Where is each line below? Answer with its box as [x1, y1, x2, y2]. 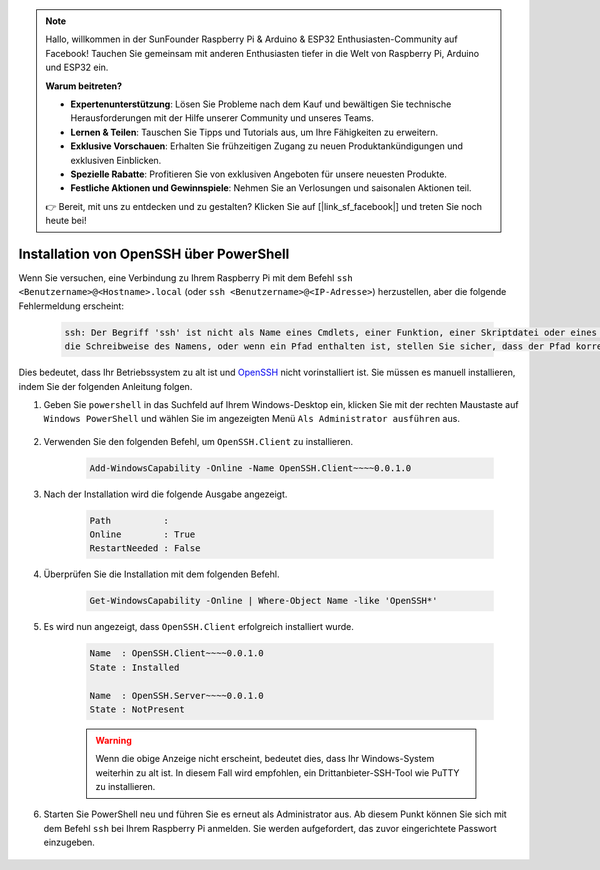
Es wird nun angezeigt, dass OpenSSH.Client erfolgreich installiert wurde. [43, 621, 354, 633]
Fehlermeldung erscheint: [18, 300, 125, 312]
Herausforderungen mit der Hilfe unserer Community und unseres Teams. [70, 112, 374, 124]
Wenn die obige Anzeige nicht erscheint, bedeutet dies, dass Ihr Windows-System [95, 753, 435, 765]
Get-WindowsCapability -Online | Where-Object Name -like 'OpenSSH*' [89, 595, 438, 607]
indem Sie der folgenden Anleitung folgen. [18, 380, 193, 392]
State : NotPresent [89, 703, 185, 715]
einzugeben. [43, 836, 95, 849]
